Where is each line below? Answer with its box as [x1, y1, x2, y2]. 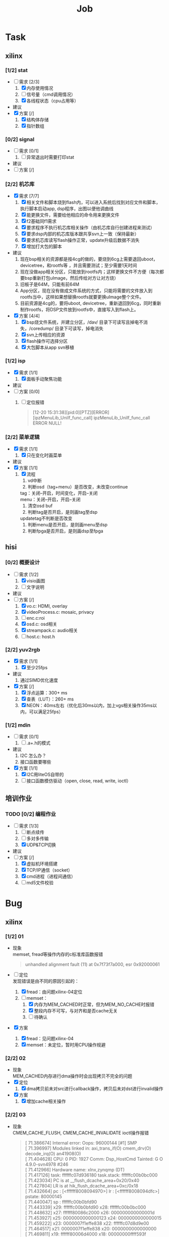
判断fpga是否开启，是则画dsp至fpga [27, 528, 103, 534]
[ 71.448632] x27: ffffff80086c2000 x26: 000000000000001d [25, 1209, 155, 1215]
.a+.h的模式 [26, 740, 51, 746]
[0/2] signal [5, 136, 34, 143]
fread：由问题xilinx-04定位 [26, 989, 83, 995]
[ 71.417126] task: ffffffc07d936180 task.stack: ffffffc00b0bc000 [25, 1172, 158, 1178]
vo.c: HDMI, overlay [26, 603, 68, 609]
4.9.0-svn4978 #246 [25, 1161, 69, 1167]
